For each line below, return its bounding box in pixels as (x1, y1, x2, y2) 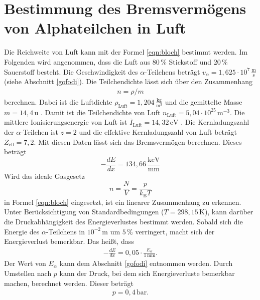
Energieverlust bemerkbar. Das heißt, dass (4, 236, 134, 246)
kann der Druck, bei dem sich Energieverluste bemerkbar (59, 268, 235, 278)
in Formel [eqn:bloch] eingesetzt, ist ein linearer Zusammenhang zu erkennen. (4, 196, 241, 207)
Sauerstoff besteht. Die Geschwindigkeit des (4, 66, 138, 77)
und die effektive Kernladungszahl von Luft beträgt (79, 126, 237, 137)
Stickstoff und (169, 56, 211, 67)
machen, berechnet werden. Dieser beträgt (4, 277, 134, 288)
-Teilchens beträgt (145, 66, 200, 77)
